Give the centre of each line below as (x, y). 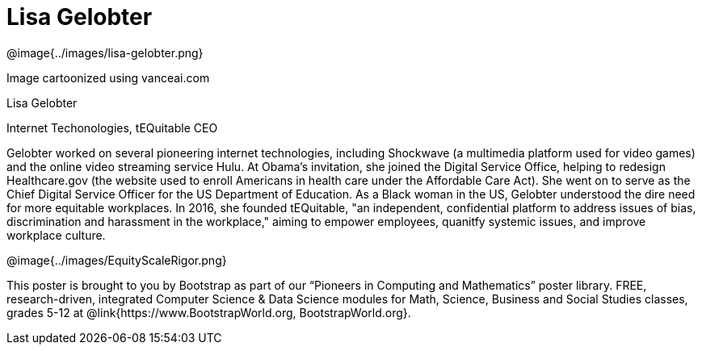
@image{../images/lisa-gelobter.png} (105, 52)
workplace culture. (56, 235)
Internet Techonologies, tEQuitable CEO (112, 127)
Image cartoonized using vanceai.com (108, 77)
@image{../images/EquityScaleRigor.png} (117, 260)
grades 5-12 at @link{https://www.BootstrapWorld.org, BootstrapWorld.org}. (209, 312)
